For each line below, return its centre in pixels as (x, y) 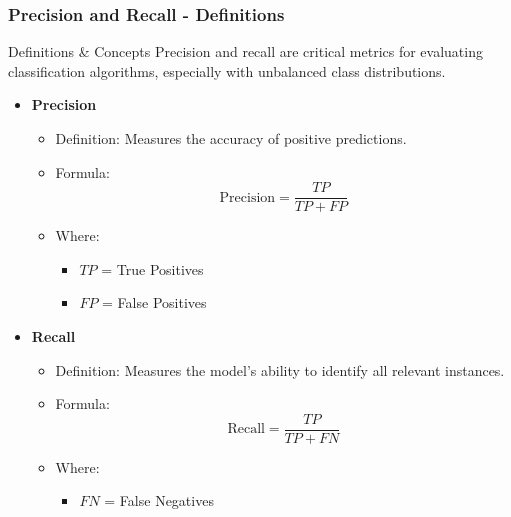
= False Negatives (159, 500)
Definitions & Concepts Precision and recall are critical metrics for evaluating (245, 51)
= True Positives (152, 268)
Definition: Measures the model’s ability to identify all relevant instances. (280, 369)
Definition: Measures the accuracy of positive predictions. (231, 138)
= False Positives (154, 302)
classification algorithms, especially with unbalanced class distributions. (227, 70)
